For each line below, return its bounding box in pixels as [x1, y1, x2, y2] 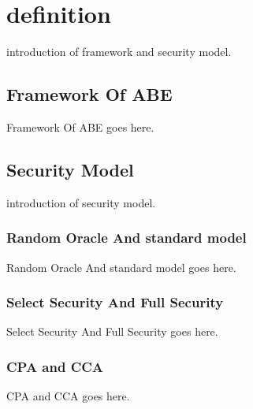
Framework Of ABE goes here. [6, 118, 154, 135]
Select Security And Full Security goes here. [6, 323, 218, 340]
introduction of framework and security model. [6, 43, 232, 60]
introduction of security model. [6, 194, 156, 210]
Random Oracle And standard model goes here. [6, 258, 236, 275]
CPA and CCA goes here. [6, 388, 130, 404]
